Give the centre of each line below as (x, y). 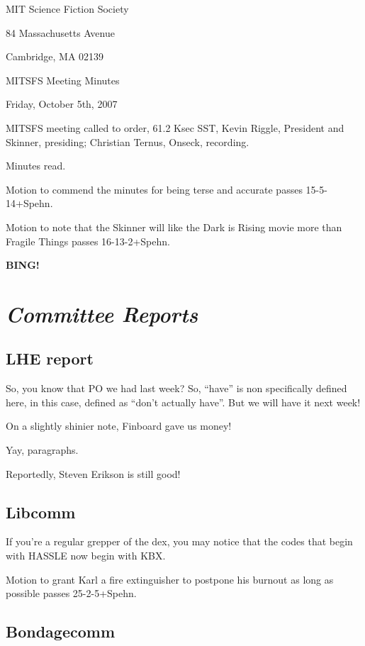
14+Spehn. (29, 203)
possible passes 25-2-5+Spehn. (71, 593)
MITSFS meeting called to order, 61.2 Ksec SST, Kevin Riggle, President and (175, 127)
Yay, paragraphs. (42, 450)
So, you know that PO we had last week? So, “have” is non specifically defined (176, 388)
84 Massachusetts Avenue (60, 32)
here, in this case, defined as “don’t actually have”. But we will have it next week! (183, 402)
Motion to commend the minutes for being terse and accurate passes (154, 189)
